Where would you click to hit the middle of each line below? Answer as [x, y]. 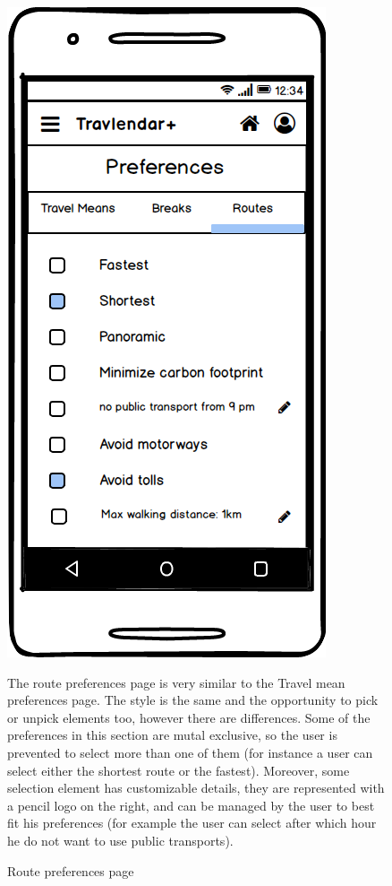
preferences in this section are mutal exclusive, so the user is [172, 735]
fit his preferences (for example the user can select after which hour [192, 823]
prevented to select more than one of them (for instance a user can [190, 752]
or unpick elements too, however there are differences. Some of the [189, 717]
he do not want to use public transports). [120, 840]
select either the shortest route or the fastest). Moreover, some [179, 770]
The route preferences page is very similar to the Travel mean [176, 682]
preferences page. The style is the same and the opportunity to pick [193, 700]
